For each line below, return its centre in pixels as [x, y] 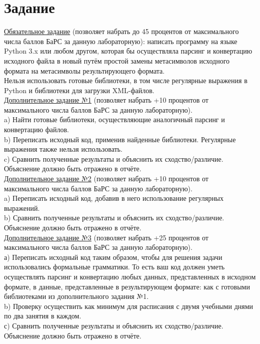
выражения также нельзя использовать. [63, 149]
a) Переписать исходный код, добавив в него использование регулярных [114, 198]
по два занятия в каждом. [43, 316]
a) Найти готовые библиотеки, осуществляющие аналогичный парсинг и [114, 119]
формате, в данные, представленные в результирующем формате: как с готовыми [127, 286]
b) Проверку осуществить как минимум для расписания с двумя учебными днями [129, 306]
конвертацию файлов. [37, 129]
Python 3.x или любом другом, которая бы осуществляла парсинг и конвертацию [128, 51]
